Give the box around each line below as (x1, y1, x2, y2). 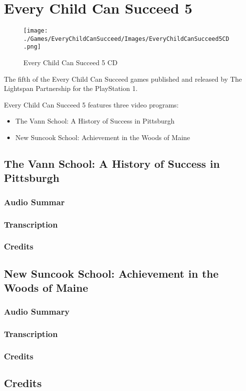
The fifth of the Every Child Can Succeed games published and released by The (4, 73, 242, 84)
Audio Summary (4, 305, 70, 318)
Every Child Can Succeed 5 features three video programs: (4, 99, 179, 109)
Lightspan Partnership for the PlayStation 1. (4, 83, 138, 93)
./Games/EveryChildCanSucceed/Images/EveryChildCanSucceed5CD (23, 35, 229, 42)
